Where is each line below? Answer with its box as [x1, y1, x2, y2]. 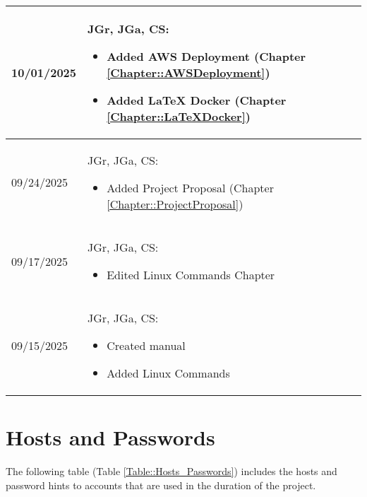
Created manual [107, 337, 186, 353]
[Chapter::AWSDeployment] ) [107, 64, 270, 81]
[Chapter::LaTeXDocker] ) [107, 108, 251, 124]
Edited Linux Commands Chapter [107, 267, 275, 283]
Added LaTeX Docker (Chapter [107, 92, 287, 108]
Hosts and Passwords [6, 423, 215, 452]
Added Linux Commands [107, 365, 230, 381]
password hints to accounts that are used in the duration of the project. [6, 477, 316, 492]
